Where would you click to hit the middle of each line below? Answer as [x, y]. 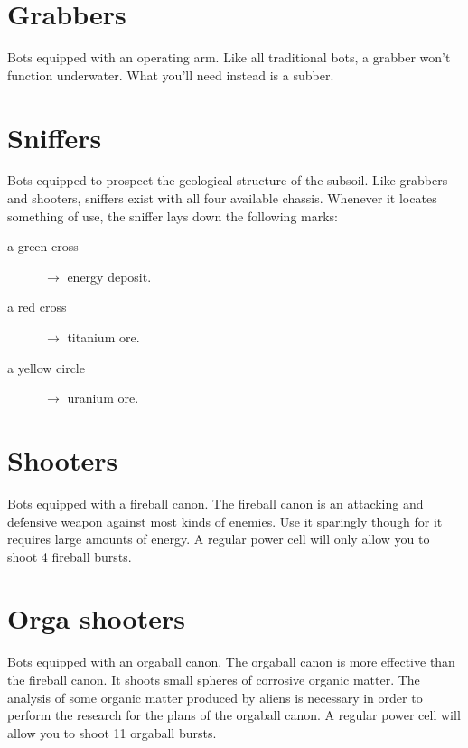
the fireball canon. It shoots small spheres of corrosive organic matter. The [214, 679]
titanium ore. [103, 337]
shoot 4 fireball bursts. [70, 556]
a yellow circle [46, 367]
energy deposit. [109, 276]
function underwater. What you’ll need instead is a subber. [171, 75]
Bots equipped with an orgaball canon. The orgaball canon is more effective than [231, 662]
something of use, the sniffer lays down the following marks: [173, 215]
